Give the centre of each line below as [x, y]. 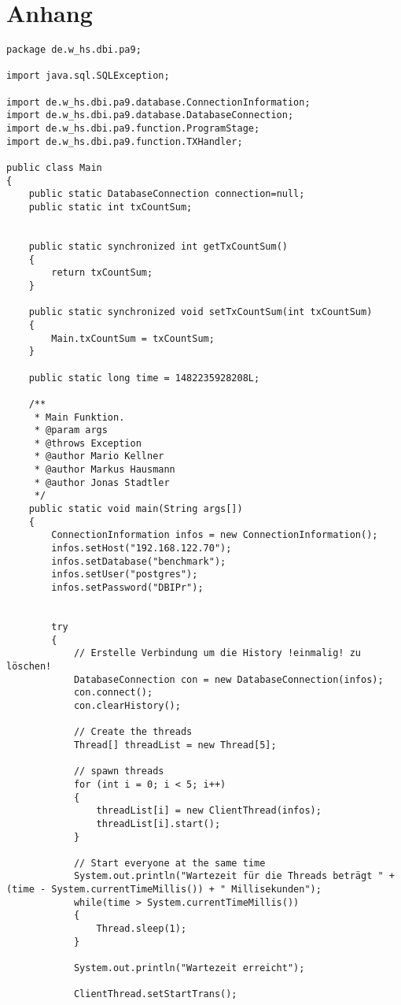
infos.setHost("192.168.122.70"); [142, 549]
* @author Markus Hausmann [105, 470]
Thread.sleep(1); [142, 929]
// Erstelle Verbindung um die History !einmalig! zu [217, 653]
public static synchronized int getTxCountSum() [158, 246]
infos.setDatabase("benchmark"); [139, 561]
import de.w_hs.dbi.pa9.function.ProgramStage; [133, 129]
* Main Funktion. [79, 417]
